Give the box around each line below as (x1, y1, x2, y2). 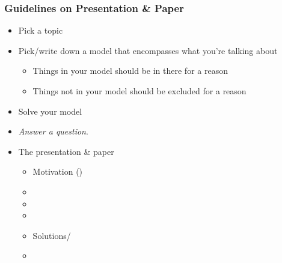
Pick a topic (18, 24, 63, 37)
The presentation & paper (18, 145, 114, 157)
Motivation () (32, 165, 83, 178)
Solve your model (18, 104, 82, 117)
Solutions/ (32, 229, 71, 241)
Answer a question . (18, 125, 88, 138)
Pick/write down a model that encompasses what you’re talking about (18, 44, 278, 56)
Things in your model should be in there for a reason (32, 64, 228, 77)
